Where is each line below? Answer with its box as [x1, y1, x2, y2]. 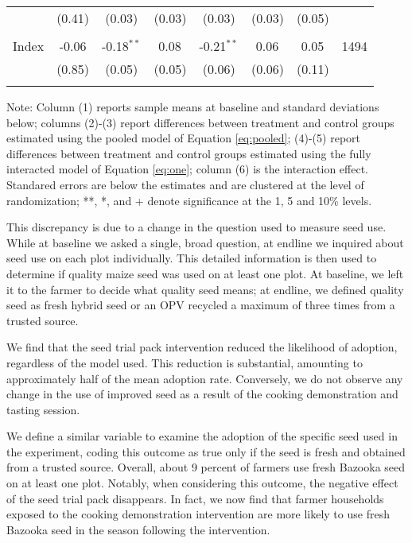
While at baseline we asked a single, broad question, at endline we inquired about [6, 234, 404, 250]
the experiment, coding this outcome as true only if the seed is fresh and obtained [6, 443, 406, 460]
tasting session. [6, 401, 80, 417]
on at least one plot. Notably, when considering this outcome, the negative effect [6, 475, 398, 491]
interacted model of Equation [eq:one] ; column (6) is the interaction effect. [6, 161, 368, 177]
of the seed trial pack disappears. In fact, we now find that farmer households [6, 490, 384, 506]
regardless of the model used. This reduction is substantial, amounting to [6, 354, 363, 370]
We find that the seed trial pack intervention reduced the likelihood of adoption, [6, 339, 398, 355]
